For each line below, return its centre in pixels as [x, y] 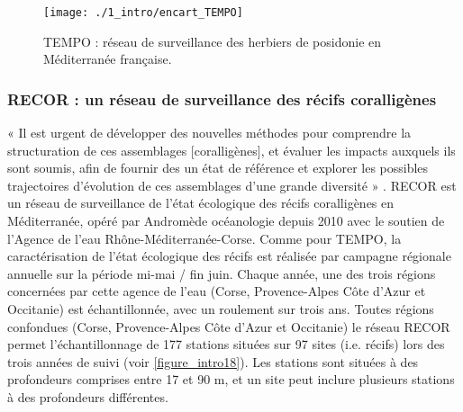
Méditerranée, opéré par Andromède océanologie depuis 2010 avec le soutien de [226, 221]
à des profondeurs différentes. [88, 396]
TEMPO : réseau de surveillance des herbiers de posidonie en [213, 41]
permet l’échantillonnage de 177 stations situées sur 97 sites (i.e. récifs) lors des [226, 344]
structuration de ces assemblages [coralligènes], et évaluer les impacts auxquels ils [231, 150]
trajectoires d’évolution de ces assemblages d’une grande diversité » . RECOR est [232, 185]
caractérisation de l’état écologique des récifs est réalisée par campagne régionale [229, 256]
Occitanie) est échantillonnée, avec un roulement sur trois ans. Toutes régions [221, 309]
